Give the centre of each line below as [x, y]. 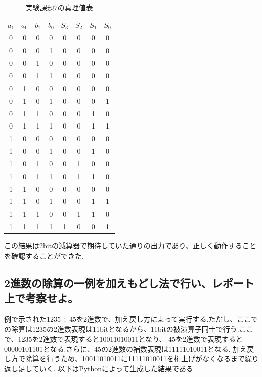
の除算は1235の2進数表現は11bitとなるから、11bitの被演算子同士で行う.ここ [129, 329]
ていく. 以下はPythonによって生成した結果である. [114, 368]
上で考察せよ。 [41, 298]
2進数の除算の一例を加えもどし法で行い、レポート [129, 283]
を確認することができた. [44, 255]
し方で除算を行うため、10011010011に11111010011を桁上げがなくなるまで [124, 359]
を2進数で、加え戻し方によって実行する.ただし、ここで [167, 319]
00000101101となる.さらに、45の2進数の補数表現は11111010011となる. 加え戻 [129, 348]
